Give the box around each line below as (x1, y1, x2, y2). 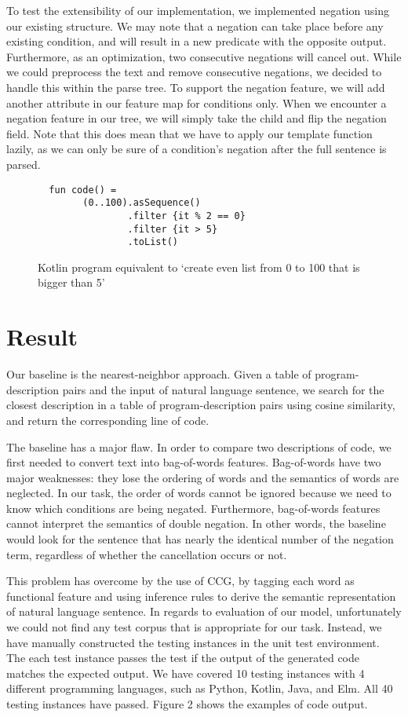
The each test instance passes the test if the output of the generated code (6, 649, 359, 666)
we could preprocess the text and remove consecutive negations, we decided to (6, 64, 382, 80)
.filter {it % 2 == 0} (127, 210, 246, 221)
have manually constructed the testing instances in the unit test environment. (6, 634, 380, 650)
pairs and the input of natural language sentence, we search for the (62, 381, 384, 397)
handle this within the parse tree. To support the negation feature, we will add (6, 79, 385, 95)
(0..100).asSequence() (82, 197, 201, 209)
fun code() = (49, 184, 117, 196)
